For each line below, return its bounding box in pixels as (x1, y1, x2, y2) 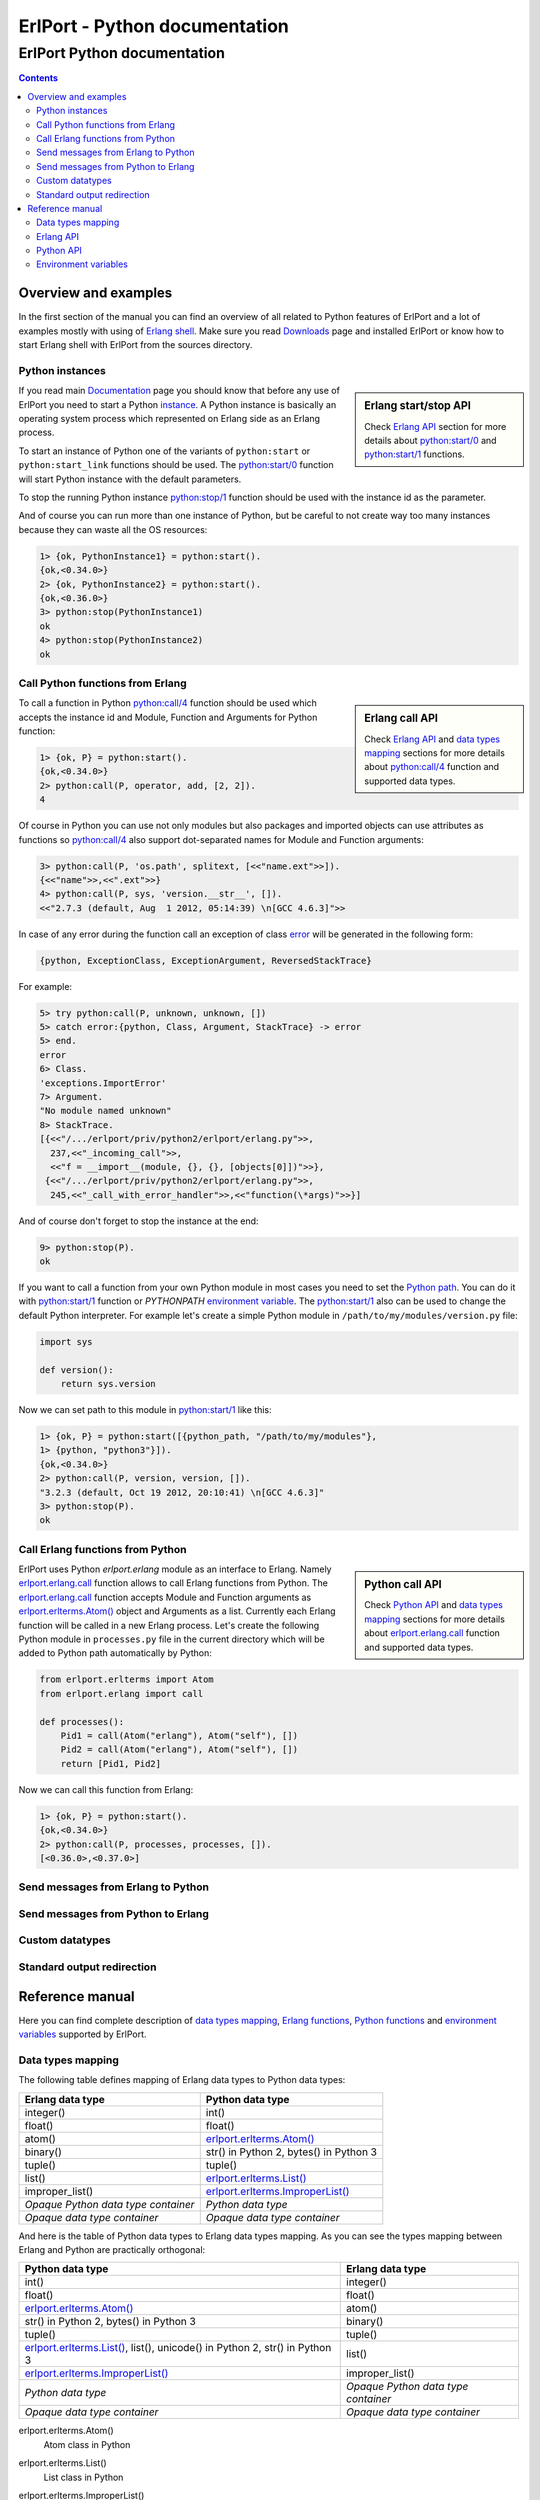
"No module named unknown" (39, 1105, 172, 1117)
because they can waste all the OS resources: (18, 523, 208, 535)
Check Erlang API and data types (364, 733, 500, 745)
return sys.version (60, 1378, 157, 1390)
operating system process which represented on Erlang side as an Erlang (18, 413, 320, 425)
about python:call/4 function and (364, 761, 500, 773)
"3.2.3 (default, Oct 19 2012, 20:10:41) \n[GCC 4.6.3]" (39, 1486, 325, 1498)
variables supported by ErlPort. (18, 2028, 147, 2040)
